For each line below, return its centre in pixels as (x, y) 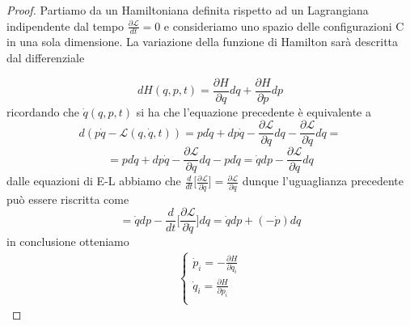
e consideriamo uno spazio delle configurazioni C (284, 25)
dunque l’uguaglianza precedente (323, 181)
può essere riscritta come (68, 199)
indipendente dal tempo (66, 25)
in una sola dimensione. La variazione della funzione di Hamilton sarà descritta (203, 42)
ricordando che (43, 111)
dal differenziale (46, 58)
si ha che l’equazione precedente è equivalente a (254, 111)
